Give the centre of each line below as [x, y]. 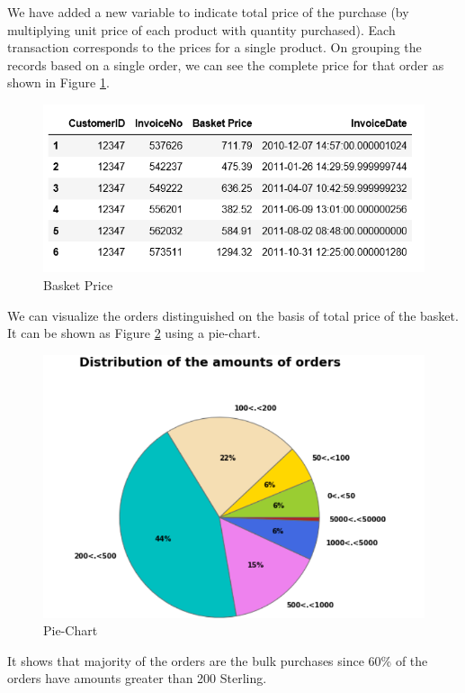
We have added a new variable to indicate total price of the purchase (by [208, 12]
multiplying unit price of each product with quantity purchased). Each [201, 29]
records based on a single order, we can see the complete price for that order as [226, 64]
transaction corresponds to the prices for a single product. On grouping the [215, 47]
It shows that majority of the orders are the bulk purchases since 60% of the [218, 660]
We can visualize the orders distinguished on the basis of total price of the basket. [233, 315]
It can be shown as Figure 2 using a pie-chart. [134, 333]
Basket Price [78, 285]
